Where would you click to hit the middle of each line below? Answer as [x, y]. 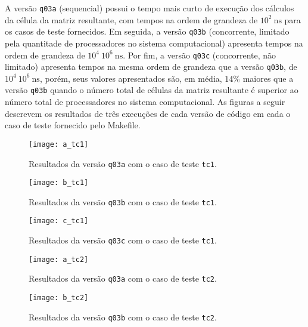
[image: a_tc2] [59, 259]
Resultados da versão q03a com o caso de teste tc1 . [123, 163]
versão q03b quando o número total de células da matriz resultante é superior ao [152, 90]
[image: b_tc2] [59, 298]
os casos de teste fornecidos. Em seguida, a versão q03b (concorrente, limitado [147, 31]
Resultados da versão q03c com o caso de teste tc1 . [123, 240]
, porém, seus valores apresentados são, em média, [131, 78]
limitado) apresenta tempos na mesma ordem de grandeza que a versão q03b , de [151, 67]
